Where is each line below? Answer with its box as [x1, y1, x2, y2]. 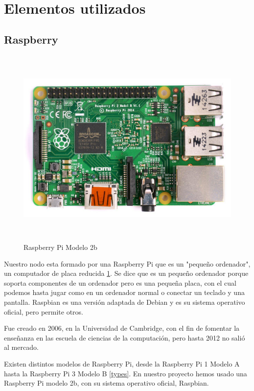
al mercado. [4, 342, 39, 352]
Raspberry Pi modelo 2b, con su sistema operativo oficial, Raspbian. [4, 378, 209, 388]
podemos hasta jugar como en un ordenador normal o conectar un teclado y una [4, 287, 245, 297]
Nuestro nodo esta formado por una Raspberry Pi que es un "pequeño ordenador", [4, 258, 251, 269]
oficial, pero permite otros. [4, 306, 83, 317]
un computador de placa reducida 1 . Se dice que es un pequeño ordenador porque [4, 268, 249, 278]
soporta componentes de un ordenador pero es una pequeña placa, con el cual [4, 277, 236, 288]
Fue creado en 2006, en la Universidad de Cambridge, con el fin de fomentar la [4, 323, 240, 333]
